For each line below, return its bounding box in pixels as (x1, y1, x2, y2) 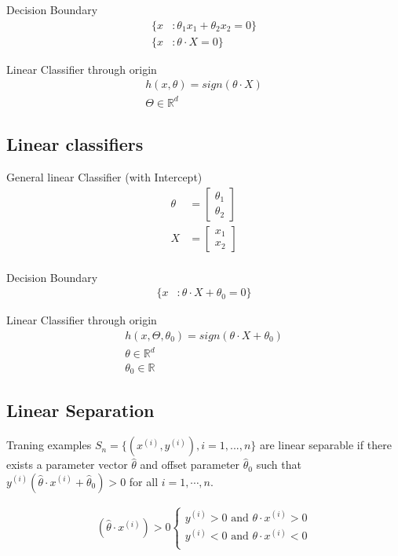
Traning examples (6, 437, 92, 453)
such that (256, 456, 301, 473)
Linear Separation (6, 398, 155, 422)
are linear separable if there (260, 437, 392, 453)
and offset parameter (140, 456, 240, 473)
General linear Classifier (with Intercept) (6, 169, 203, 185)
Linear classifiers (6, 132, 144, 156)
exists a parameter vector (6, 456, 128, 473)
